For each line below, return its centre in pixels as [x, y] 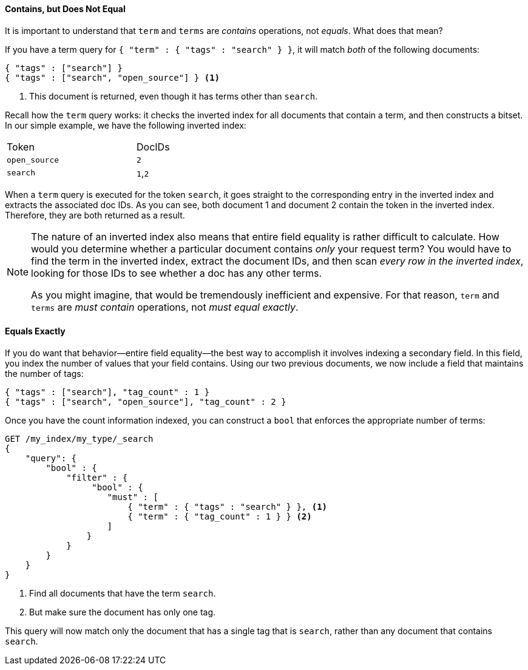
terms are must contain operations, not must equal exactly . [165, 307]
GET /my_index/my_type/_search [79, 438]
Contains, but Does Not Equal [65, 9]
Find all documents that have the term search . [123, 593]
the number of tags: [44, 373]
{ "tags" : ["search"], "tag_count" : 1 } [107, 392]
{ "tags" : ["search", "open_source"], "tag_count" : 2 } [146, 401]
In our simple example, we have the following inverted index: [126, 125]
